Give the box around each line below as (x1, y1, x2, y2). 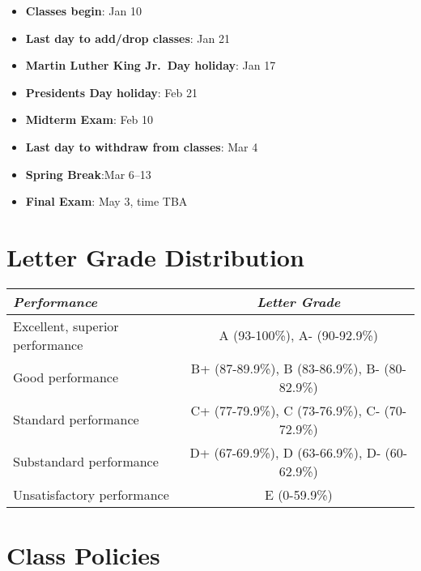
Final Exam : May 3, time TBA (25, 193, 188, 210)
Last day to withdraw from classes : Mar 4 (25, 138, 258, 155)
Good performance (13, 368, 119, 387)
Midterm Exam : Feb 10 (25, 111, 154, 128)
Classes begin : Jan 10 (25, 2, 142, 19)
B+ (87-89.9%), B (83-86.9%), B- (190, 358, 380, 377)
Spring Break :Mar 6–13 (25, 165, 151, 182)
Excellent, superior (13, 316, 119, 335)
